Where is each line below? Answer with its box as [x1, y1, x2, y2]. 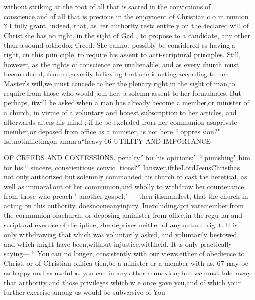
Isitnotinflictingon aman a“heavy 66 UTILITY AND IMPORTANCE [4, 136, 211, 146]
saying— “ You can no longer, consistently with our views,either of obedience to [4, 248, 245, 258]
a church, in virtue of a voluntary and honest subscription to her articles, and [4, 107, 237, 117]
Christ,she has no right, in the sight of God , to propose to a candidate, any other [4, 30, 250, 40]
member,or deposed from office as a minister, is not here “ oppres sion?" [4, 126, 220, 136]
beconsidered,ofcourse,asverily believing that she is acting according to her [4, 69, 228, 79]
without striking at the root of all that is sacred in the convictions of [4, 1, 211, 11]
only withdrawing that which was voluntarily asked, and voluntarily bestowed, [4, 229, 239, 239]
